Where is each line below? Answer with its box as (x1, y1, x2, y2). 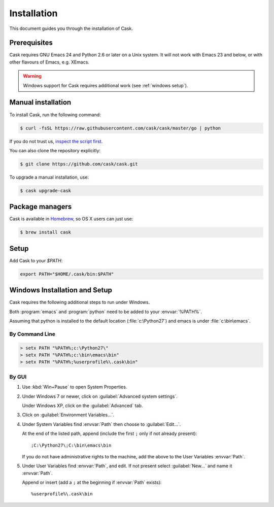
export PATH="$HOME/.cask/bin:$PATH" (20, 271, 114, 277)
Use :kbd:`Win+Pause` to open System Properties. (22, 384, 127, 390)
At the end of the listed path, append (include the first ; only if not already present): (22, 430, 197, 436)
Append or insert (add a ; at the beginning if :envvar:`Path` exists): (22, 480, 162, 486)
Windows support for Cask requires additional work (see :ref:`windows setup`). (23, 82, 188, 88)
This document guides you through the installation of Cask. (9, 25, 133, 31)
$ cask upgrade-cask (20, 188, 71, 193)
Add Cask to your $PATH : (9, 257, 63, 263)
